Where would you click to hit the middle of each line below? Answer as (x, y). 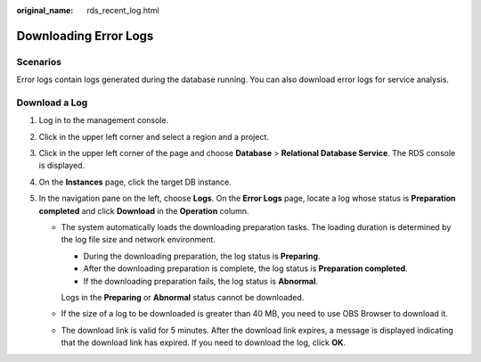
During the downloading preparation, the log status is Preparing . (202, 256)
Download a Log (52, 103)
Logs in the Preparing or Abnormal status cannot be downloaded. (183, 297)
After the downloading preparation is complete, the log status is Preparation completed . (246, 268)
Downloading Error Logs (85, 36)
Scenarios (39, 62)
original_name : (45, 10)
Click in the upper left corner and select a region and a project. (154, 136)
